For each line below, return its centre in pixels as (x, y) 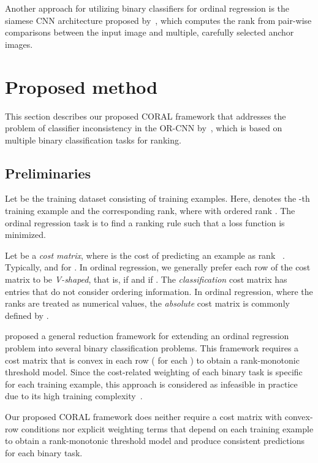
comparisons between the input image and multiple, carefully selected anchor (150, 32)
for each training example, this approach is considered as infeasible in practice (151, 384)
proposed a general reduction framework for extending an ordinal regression (147, 336)
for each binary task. (44, 452)
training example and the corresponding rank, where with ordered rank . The (150, 211)
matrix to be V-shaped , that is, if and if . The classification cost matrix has (146, 279)
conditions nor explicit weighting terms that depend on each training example (167, 428)
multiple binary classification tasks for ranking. (93, 140)
